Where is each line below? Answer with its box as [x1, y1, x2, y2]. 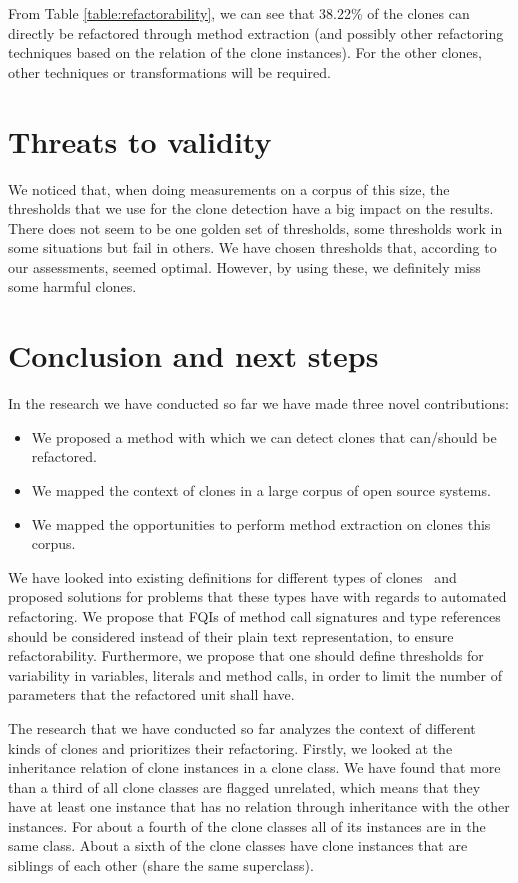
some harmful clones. [8, 276, 137, 297]
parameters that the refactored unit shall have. [8, 684, 295, 705]
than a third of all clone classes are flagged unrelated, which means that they [8, 776, 481, 797]
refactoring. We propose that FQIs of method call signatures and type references [8, 605, 501, 626]
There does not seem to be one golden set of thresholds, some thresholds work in [8, 217, 503, 238]
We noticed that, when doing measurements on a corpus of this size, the [8, 178, 450, 199]
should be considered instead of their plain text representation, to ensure [8, 625, 454, 646]
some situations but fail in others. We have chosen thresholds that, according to [8, 237, 497, 258]
